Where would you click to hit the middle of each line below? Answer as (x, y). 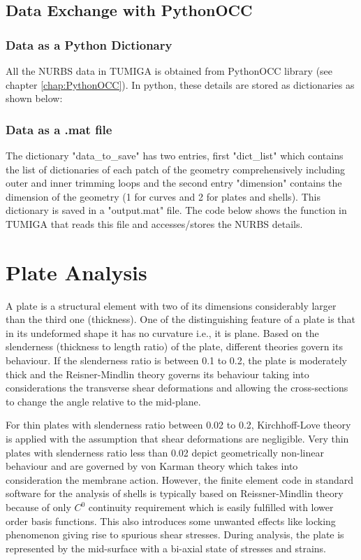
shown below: (34, 98)
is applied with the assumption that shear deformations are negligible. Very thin (177, 439)
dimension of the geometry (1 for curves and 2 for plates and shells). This (163, 196)
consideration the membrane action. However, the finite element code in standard (180, 479)
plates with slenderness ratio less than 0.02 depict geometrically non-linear (165, 452)
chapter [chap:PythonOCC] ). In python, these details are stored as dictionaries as (180, 84)
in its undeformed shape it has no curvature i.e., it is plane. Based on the (162, 332)
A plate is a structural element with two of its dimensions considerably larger (171, 305)
